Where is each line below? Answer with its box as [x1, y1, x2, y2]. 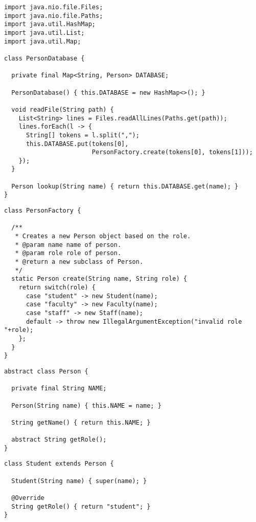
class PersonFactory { [4, 207, 81, 215]
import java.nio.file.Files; [4, 4, 103, 11]
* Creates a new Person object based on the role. [15, 233, 191, 240]
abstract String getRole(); [11, 436, 107, 444]
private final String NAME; [11, 385, 107, 392]
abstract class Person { [4, 367, 88, 375]
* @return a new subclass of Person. [15, 258, 144, 266]
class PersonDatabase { [4, 54, 85, 62]
